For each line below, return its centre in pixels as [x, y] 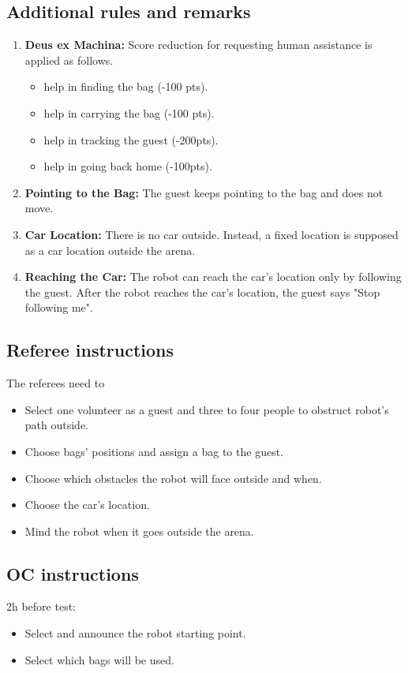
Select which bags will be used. [99, 659]
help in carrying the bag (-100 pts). [129, 112]
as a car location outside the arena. [110, 250]
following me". [59, 307]
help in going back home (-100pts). [128, 166]
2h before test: [41, 606]
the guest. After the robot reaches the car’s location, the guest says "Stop [202, 292]
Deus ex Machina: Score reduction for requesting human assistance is [198, 45]
